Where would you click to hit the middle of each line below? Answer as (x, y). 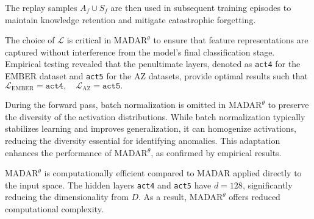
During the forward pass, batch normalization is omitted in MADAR (134, 105)
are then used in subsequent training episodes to (201, 7)
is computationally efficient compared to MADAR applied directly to (173, 173)
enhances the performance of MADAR (76, 152)
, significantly (267, 185)
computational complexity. (54, 208)
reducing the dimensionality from (67, 197)
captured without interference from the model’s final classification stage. (140, 52)
